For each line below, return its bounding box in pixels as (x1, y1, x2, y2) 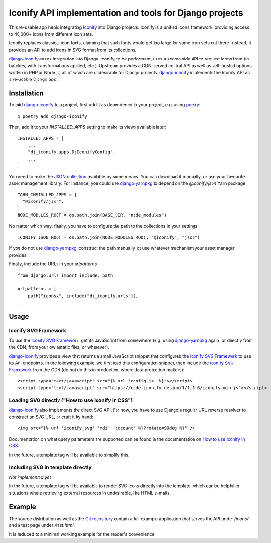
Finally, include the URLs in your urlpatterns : (9, 261, 98, 267)
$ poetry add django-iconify (18, 113, 87, 119)
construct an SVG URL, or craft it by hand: (9, 414, 94, 420)
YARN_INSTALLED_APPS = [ (18, 192, 77, 198)
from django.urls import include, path (18, 272, 113, 278)
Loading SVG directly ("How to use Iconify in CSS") (9, 397, 133, 403)
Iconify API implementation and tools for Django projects (9, 7, 244, 18)
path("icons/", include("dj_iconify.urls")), (27, 293, 139, 299)
